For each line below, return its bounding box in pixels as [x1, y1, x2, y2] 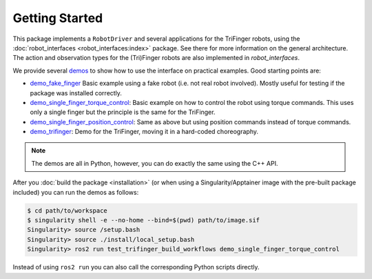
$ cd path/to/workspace [27, 206, 108, 214]
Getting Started [12, 10, 103, 26]
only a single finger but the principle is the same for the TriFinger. [30, 108, 216, 117]
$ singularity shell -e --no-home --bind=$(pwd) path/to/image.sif [27, 216, 260, 224]
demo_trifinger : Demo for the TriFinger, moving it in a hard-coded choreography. [30, 128, 258, 136]
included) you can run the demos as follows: [12, 188, 139, 196]
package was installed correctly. [30, 88, 122, 97]
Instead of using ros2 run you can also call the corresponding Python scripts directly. [12, 263, 260, 271]
